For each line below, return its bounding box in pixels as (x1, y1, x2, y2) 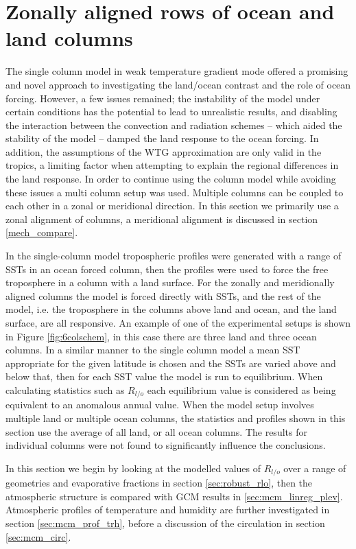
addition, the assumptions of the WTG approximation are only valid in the (5, 144, 322, 159)
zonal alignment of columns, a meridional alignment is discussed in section (5, 211, 318, 226)
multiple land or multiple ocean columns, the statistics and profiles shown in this (5, 411, 346, 425)
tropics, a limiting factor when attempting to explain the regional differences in (5, 158, 339, 172)
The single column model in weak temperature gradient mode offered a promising (5, 64, 348, 78)
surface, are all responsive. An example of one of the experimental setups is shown (5, 316, 351, 329)
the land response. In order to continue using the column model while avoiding (5, 172, 336, 186)
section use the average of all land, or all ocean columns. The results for (5, 424, 307, 439)
